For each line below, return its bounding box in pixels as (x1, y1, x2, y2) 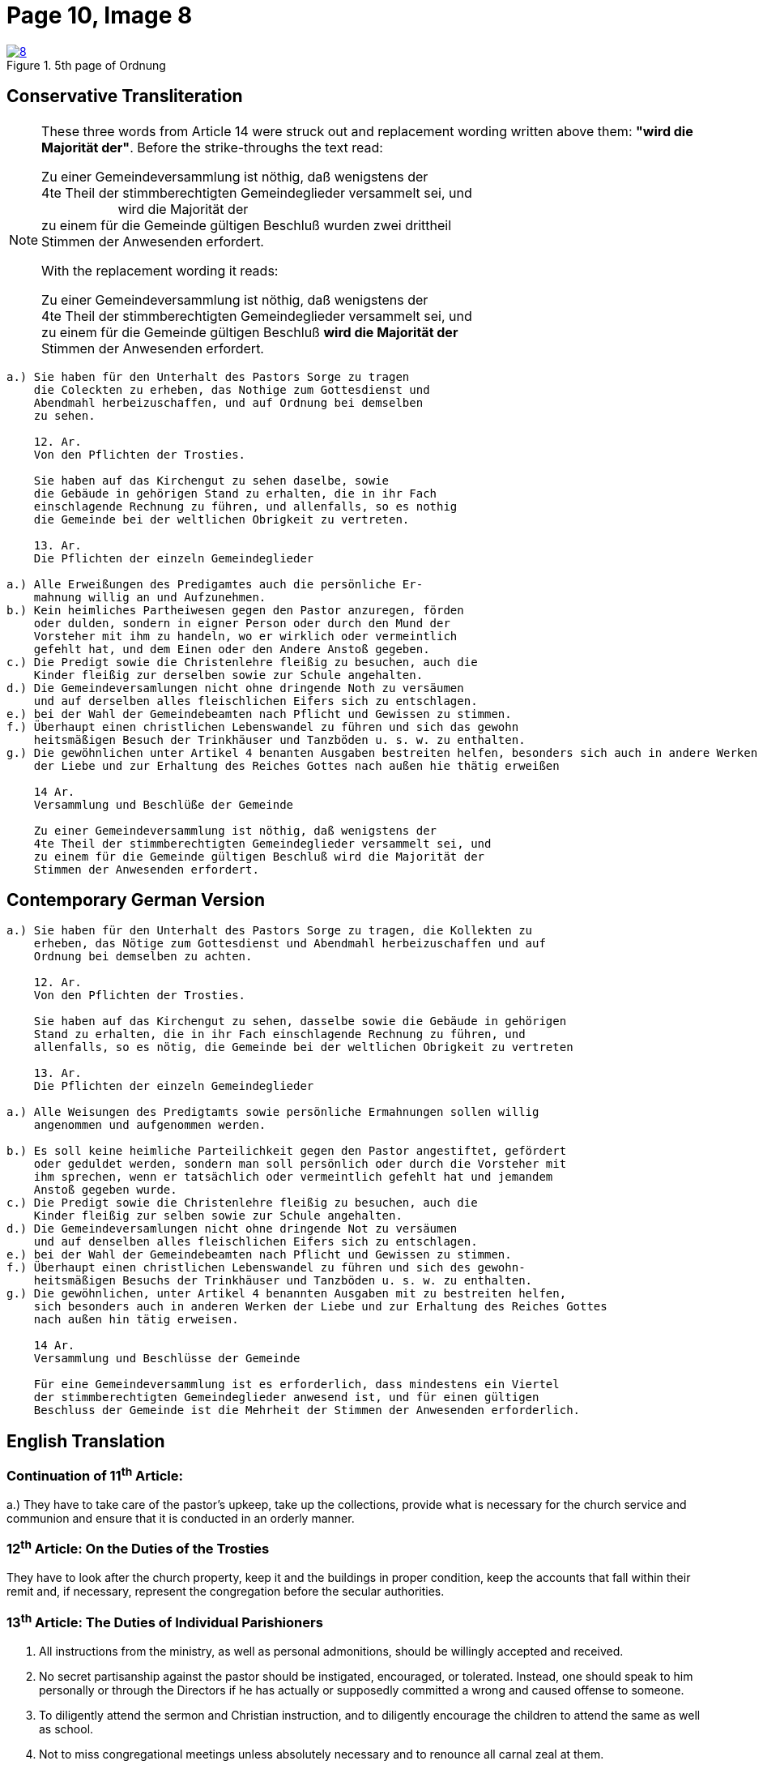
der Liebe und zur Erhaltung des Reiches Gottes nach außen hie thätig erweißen (33, 759, 560, 772)
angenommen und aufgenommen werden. (33, 1118, 266, 1132)
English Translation (6, 1430, 165, 1451)
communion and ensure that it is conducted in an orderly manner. (6, 1511, 355, 1526)
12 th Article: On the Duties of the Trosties (6, 1538, 270, 1558)
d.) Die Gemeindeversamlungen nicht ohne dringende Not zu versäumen (6, 1222, 458, 1236)
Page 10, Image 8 (6, 2, 193, 29)
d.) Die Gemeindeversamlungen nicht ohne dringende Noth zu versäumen (6, 681, 464, 694)
